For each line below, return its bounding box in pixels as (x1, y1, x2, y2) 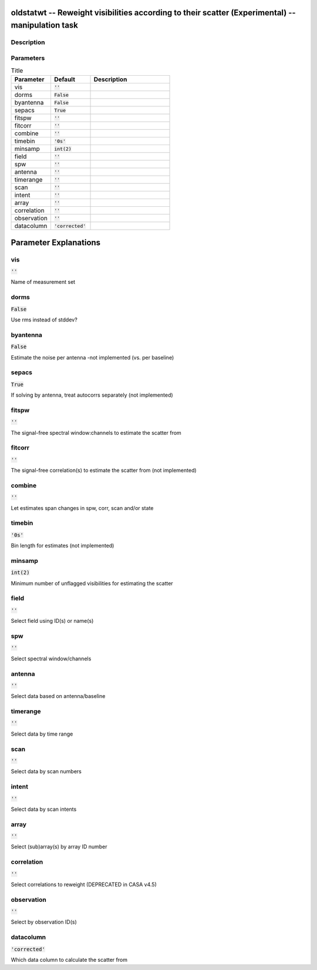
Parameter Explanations (11, 237, 101, 247)
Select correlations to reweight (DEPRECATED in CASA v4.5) (11, 881, 157, 888)
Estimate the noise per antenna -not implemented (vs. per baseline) (11, 354, 174, 361)
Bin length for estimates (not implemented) (11, 542, 114, 549)
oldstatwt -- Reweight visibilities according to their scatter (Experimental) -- (11, 8, 296, 18)
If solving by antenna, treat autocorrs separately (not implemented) (11, 391, 173, 399)
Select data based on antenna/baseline (11, 693, 106, 700)
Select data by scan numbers (11, 768, 82, 775)
